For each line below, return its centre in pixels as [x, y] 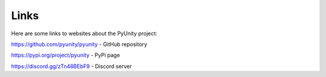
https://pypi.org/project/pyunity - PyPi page [66, 55]
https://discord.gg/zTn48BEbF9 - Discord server [72, 66]
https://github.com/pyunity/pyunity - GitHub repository [79, 44]
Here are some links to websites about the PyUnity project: [84, 33]
